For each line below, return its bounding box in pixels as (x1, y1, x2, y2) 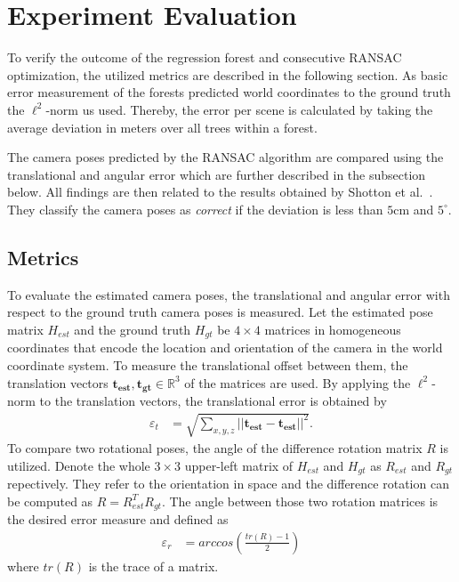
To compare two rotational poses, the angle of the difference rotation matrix (7, 439, 423, 457)
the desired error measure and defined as (7, 510, 229, 529)
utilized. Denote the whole (7, 456, 150, 474)
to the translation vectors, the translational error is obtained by (39, 391, 387, 409)
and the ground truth (74, 319, 191, 338)
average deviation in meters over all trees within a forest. (7, 117, 318, 136)
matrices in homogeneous (264, 319, 401, 338)
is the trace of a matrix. (88, 556, 219, 575)
